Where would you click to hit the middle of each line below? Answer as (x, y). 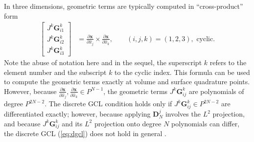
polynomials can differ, (206, 123)
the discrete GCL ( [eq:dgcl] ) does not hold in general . (85, 133)
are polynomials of (216, 91)
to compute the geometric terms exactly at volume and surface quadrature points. (127, 82)
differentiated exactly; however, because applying (77, 114)
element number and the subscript (55, 72)
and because (22, 123)
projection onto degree (128, 123)
